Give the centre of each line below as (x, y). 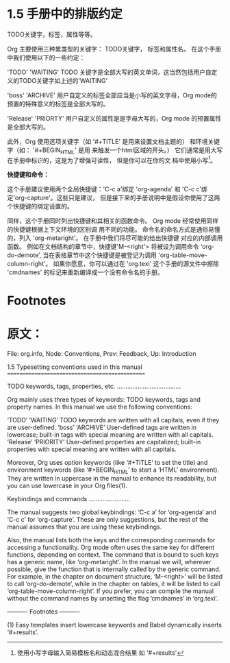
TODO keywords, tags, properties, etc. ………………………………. (94, 386)
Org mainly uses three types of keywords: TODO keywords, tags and (104, 399)
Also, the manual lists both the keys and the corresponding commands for (111, 540)
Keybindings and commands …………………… (69, 499)
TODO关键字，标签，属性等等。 (52, 34)
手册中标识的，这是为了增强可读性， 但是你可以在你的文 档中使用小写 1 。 (115, 160)
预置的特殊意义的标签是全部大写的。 (58, 104)
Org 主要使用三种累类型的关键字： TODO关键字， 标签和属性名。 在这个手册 (114, 49)
